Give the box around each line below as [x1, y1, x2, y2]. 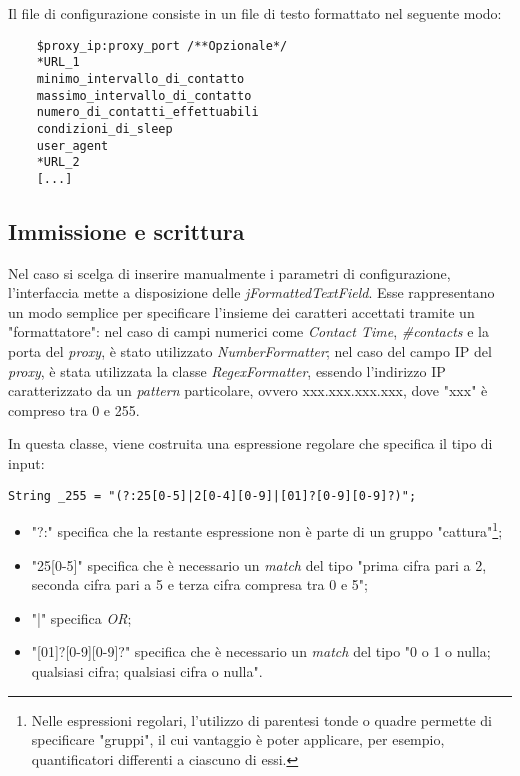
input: [8, 453, 45, 474]
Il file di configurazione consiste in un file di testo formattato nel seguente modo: [8, 3, 502, 23]
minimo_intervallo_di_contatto [36, 71, 245, 86]
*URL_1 [36, 55, 80, 70]
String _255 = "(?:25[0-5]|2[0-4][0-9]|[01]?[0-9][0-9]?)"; [8, 488, 417, 503]
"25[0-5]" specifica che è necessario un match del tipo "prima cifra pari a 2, [31, 554, 487, 575]
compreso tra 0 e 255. [8, 399, 140, 420]
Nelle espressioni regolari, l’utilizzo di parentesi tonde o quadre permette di [31, 709, 493, 730]
